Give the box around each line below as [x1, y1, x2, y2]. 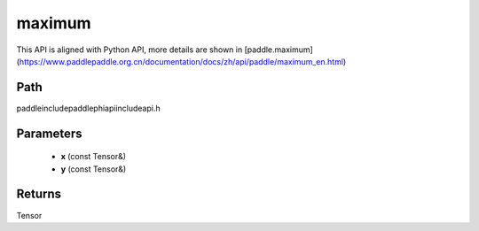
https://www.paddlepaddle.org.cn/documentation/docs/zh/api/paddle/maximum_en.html [19, 56, 344, 66]
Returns [16, 187, 62, 202]
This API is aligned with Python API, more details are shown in [16, 44, 243, 55]
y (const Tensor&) [60, 164, 127, 174]
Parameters [16, 126, 82, 141]
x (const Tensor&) [60, 151, 127, 162]
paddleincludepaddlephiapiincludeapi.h [16, 103, 161, 113]
